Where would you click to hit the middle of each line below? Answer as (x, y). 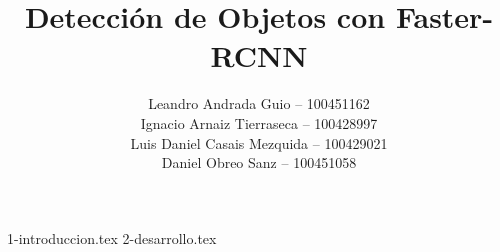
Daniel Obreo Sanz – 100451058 (259, 162)
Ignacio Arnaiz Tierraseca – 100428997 (259, 122)
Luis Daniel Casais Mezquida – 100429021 (259, 142)
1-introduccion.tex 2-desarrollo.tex (112, 237)
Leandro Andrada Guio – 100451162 (259, 103)
